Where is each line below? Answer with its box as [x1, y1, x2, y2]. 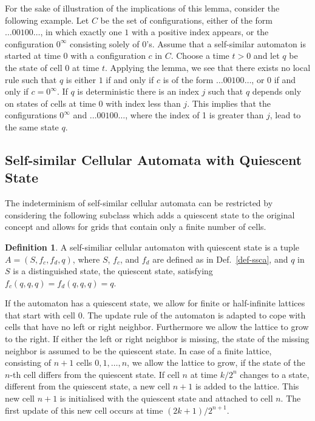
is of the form [163, 73, 214, 86]
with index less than [106, 96, 181, 109]
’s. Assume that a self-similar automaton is [146, 37, 306, 50]
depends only [252, 85, 302, 98]
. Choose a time [171, 49, 229, 62]
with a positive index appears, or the [131, 25, 269, 38]
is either [66, 73, 96, 86]
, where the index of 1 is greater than [125, 109, 264, 121]
